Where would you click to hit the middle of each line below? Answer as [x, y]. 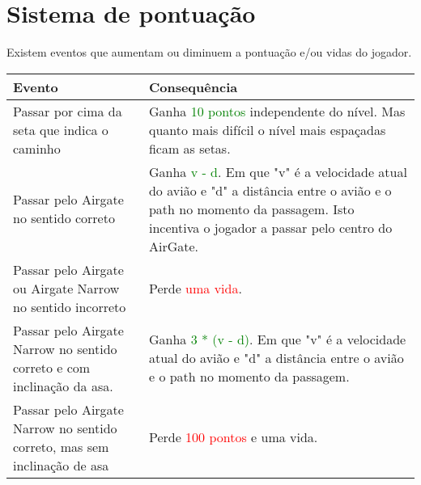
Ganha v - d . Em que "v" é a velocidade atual [278, 171]
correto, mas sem [61, 446]
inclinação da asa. [63, 386]
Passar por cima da [68, 111]
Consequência [193, 86]
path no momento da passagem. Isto [251, 209]
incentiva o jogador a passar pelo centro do [270, 227]
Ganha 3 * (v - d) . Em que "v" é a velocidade [277, 339]
